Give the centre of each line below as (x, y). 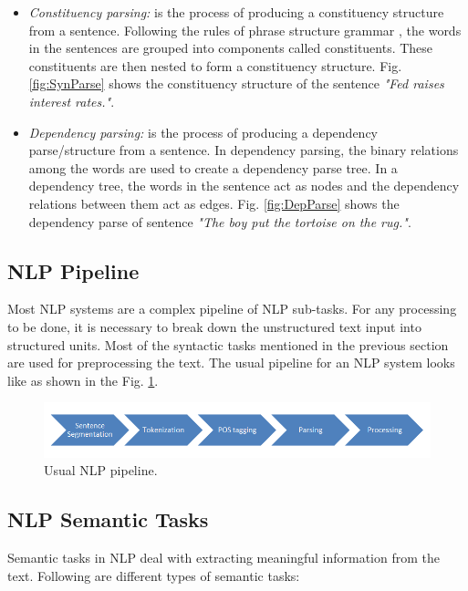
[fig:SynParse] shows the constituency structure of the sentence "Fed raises (236, 83)
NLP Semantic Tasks (108, 519)
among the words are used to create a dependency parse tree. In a (213, 167)
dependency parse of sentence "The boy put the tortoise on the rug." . (220, 221)
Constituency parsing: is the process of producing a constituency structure (236, 12)
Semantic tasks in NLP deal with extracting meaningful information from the (224, 558)
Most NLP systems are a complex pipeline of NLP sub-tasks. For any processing (232, 309)
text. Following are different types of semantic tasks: (154, 575)
